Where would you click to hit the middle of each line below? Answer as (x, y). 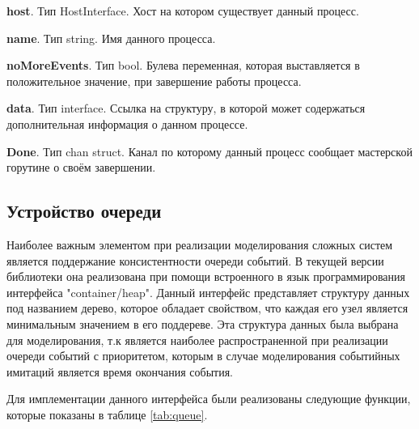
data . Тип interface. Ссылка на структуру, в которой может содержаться (186, 108)
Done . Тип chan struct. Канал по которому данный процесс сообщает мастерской (209, 151)
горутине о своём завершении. (81, 167)
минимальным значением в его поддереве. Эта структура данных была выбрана (203, 323)
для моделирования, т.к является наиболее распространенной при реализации (197, 340)
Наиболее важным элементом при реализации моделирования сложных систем (200, 244)
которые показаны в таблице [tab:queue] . (107, 414)
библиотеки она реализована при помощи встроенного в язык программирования (206, 276)
